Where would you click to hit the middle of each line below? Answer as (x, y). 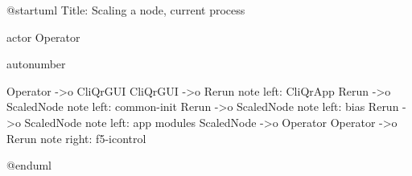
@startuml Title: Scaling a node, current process (126, 10)
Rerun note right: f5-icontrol (76, 138)
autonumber (36, 64)
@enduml (29, 165)
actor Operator (43, 37)
